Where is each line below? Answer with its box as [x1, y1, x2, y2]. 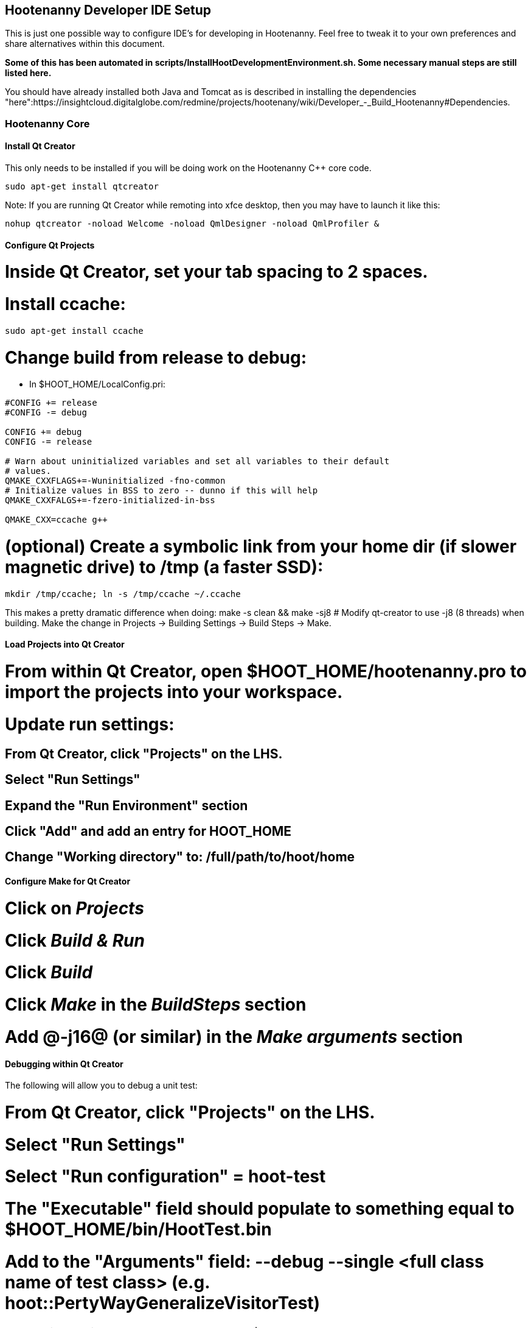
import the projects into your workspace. [5, 682, 343, 703]
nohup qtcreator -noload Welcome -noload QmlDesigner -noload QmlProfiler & [5, 219, 380, 229]
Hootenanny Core [5, 117, 90, 130]
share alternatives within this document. [5, 38, 165, 49]
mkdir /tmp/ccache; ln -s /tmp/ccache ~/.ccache [5, 588, 241, 599]
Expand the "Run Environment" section [5, 797, 248, 813]
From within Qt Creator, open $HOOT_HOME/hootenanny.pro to [5, 661, 527, 682]
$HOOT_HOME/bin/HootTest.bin [5, 1219, 272, 1240]
